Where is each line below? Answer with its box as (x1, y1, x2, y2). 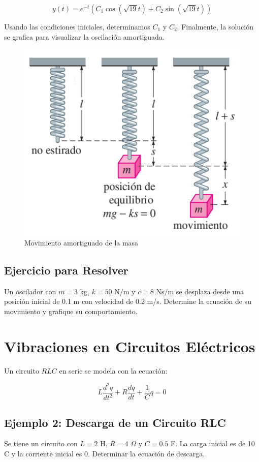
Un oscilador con (4, 286, 56, 296)
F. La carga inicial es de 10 (171, 438, 255, 449)
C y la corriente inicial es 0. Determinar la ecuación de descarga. (4, 448, 205, 458)
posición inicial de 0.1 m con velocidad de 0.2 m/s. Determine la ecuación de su (4, 296, 251, 306)
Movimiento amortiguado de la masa (24, 237, 139, 248)
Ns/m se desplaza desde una (156, 286, 244, 296)
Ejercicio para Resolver (4, 262, 128, 278)
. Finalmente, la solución (177, 21, 253, 32)
